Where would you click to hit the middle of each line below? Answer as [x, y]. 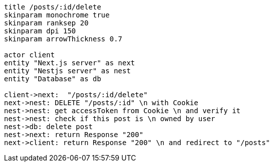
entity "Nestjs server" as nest [67, 71]
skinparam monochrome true [57, 15]
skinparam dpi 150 [40, 31]
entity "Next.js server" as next [70, 63]
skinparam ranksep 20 [46, 23]
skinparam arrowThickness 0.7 [63, 39]
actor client [30, 55]
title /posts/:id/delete [53, 7]
